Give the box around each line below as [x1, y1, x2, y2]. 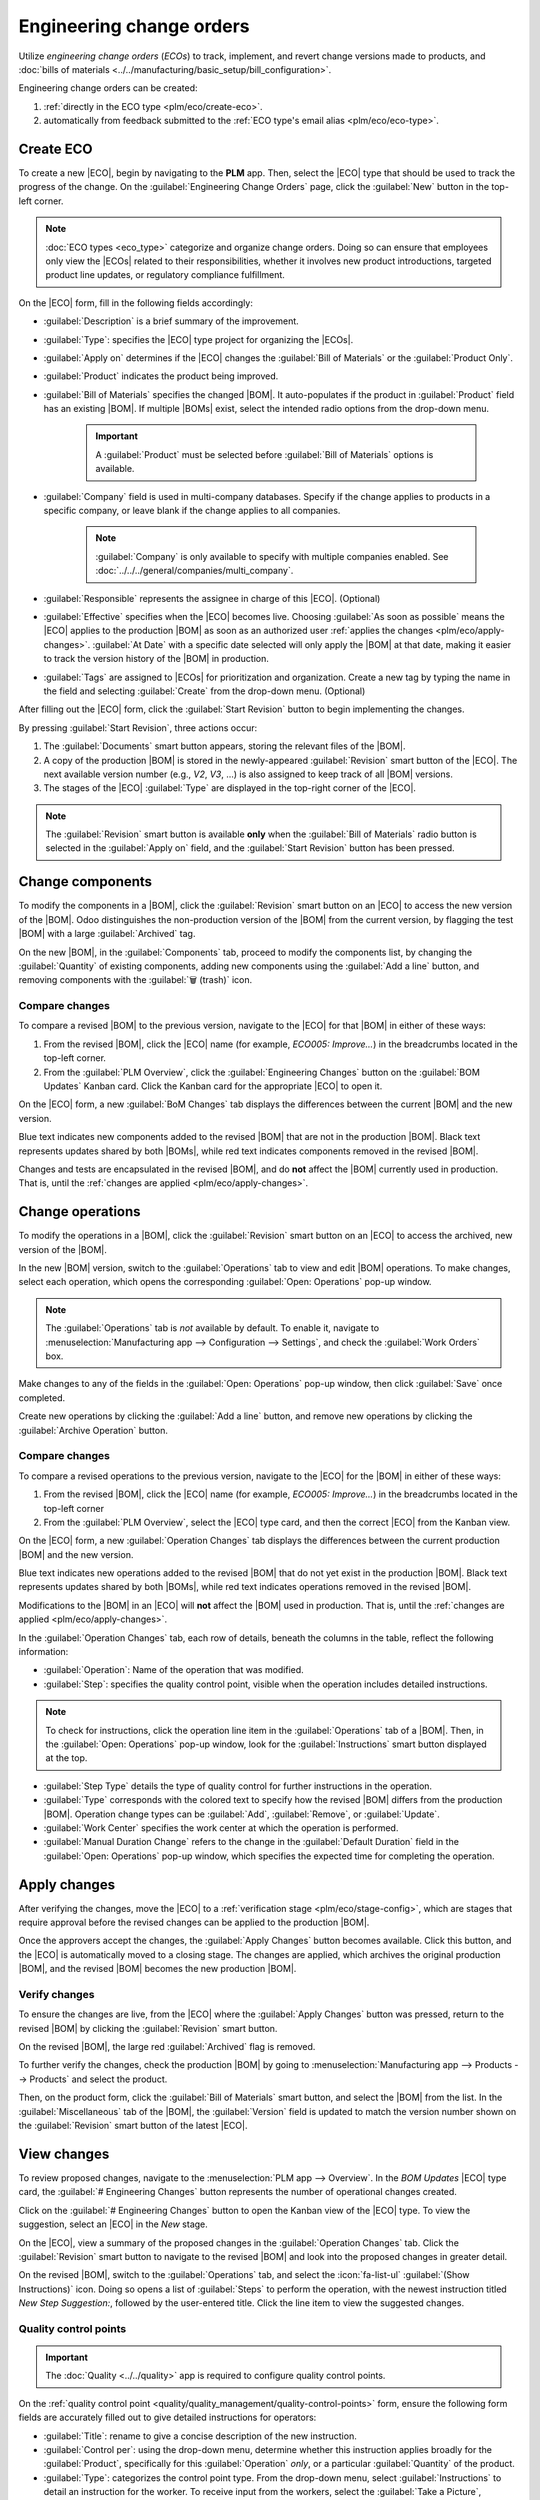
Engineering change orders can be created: [18, 82, 198, 94]
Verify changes [18, 1987, 95, 2001]
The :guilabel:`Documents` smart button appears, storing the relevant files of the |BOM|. [43, 740, 406, 752]
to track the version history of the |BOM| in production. [43, 653, 270, 665]
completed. [18, 1391, 65, 1404]
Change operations [18, 1203, 141, 1220]
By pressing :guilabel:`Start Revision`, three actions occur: [18, 721, 258, 734]
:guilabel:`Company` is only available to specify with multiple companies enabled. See [95, 550, 449, 562]
